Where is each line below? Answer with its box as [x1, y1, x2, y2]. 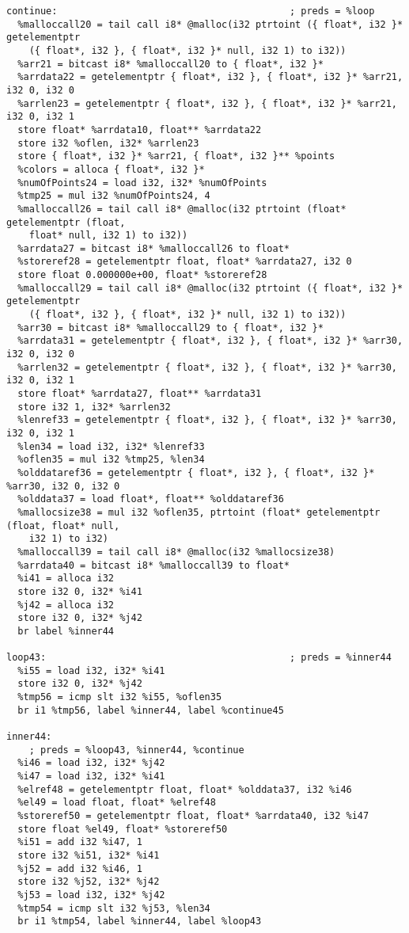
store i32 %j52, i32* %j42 [17, 876, 160, 888]
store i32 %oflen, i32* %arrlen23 [17, 137, 199, 149]
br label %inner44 [17, 625, 115, 637]
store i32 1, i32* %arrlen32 [17, 401, 171, 413]
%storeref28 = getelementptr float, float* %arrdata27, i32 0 [17, 256, 352, 268]
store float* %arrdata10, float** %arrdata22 [17, 124, 262, 135]
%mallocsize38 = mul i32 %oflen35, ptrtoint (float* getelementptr [17, 506, 381, 518]
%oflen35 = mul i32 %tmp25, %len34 [17, 454, 205, 466]
